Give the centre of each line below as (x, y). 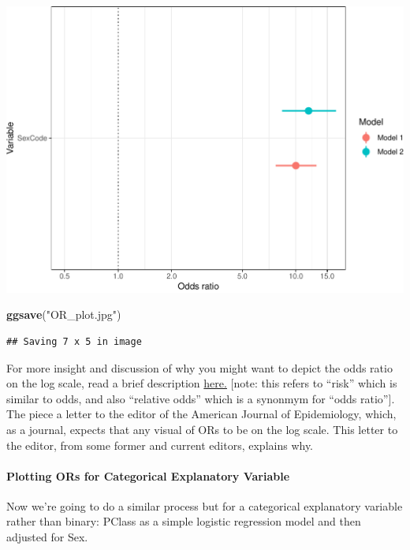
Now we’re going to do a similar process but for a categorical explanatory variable (205, 505)
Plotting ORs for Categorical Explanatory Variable (148, 475)
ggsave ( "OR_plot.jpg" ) (64, 314)
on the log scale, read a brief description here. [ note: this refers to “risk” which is (202, 383)
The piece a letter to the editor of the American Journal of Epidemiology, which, (201, 414)
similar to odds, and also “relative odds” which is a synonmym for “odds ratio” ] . (201, 398)
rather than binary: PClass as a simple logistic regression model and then (184, 521)
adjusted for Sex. (47, 537)
